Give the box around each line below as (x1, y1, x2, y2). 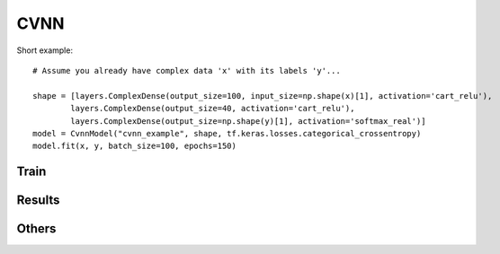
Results (16, 193, 60, 208)
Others (16, 221, 57, 237)
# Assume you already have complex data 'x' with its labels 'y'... (32, 66, 341, 75)
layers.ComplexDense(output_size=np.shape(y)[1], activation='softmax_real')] (70, 116, 426, 126)
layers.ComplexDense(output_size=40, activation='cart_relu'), (70, 103, 355, 114)
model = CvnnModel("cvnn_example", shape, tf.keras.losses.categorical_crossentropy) (32, 128, 422, 138)
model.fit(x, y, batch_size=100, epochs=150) (32, 141, 237, 152)
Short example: (16, 45, 74, 56)
